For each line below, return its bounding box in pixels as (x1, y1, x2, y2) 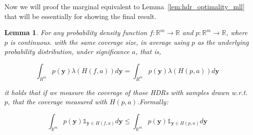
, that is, (135, 46, 161, 57)
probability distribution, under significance (4, 46, 130, 57)
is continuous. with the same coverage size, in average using (10, 37, 190, 47)
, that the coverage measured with (8, 96, 107, 107)
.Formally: (137, 96, 169, 107)
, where (226, 27, 248, 38)
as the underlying (197, 37, 249, 47)
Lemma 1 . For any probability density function (4, 27, 148, 38)
